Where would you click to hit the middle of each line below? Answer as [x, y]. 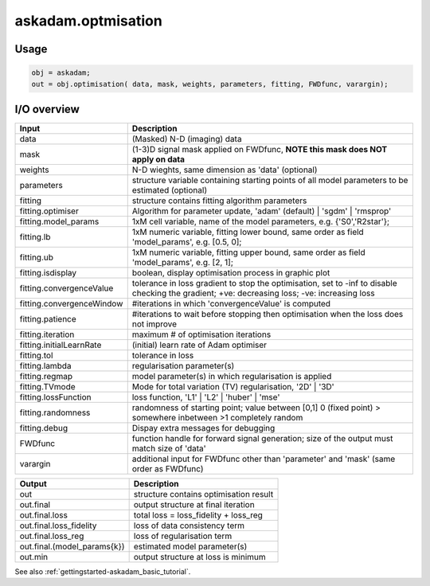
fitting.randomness [55, 412]
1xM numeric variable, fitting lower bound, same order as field [248, 232]
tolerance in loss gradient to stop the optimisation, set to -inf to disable [264, 283]
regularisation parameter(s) [183, 366]
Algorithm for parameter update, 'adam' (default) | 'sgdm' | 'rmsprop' [262, 211]
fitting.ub [37, 257]
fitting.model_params [59, 221]
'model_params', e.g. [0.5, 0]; [187, 242]
